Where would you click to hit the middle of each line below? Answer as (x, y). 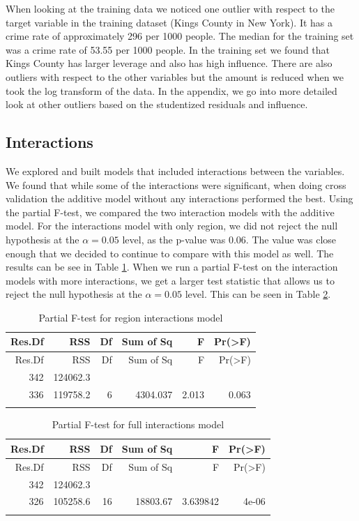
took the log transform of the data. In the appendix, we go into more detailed (171, 90)
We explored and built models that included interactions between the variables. (175, 171)
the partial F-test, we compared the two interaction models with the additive (170, 212)
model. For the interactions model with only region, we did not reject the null (172, 226)
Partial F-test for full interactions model (138, 424)
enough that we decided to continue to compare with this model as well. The (170, 253)
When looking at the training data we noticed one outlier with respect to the (170, 8)
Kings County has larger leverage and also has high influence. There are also (169, 63)
